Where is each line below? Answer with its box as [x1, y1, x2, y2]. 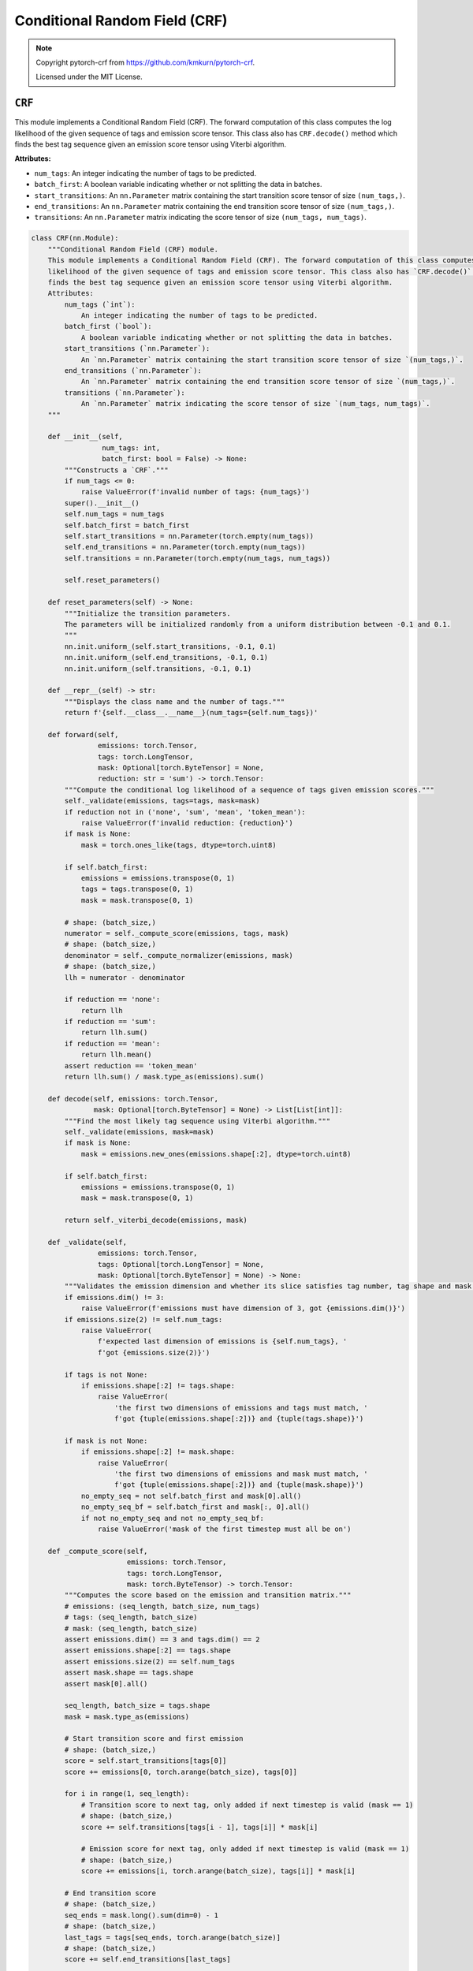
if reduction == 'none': [64, 995, 161, 1004]
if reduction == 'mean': [64, 1039, 161, 1048]
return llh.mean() [80, 1050, 153, 1060]
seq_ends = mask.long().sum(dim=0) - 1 [64, 1910, 218, 1920]
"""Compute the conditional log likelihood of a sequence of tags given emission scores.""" [64, 785, 435, 794]
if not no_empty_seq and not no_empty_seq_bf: [80, 1514, 264, 1522]
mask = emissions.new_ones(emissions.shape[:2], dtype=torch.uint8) [80, 1149, 352, 1158]
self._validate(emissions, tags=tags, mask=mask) [64, 796, 260, 806]
